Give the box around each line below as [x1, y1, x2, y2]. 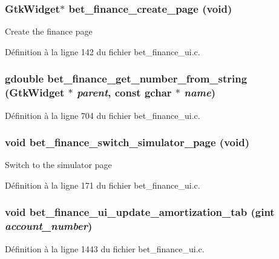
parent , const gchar [76, 85, 172, 100]
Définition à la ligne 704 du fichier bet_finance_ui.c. [5, 109, 200, 121]
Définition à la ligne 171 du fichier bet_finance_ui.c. [5, 178, 200, 191]
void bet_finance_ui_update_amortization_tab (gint [5, 204, 275, 220]
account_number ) [5, 218, 93, 234]
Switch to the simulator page [5, 158, 112, 171]
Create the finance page [5, 25, 93, 38]
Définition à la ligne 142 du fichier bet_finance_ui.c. [5, 45, 200, 58]
